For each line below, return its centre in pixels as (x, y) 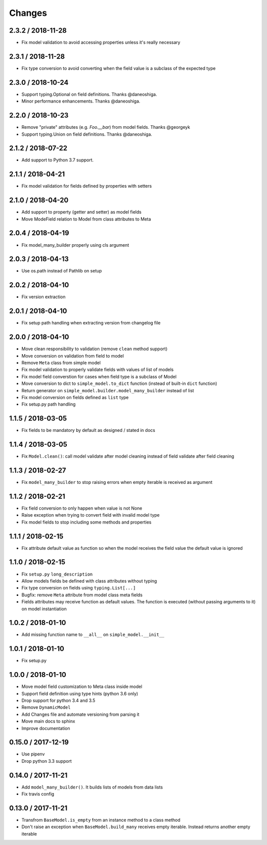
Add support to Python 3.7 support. (58, 160)
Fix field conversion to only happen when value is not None (82, 508)
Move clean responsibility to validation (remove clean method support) (94, 349)
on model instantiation (44, 609)
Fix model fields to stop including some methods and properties (87, 522)
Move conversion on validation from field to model (73, 356)
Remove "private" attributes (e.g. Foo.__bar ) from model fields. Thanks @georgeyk (106, 127)
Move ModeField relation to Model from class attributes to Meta (86, 219)
